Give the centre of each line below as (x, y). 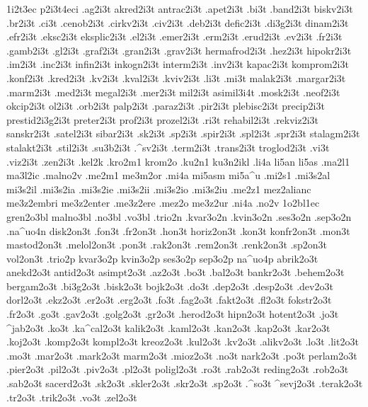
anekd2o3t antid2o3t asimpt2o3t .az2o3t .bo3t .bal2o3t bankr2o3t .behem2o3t (176, 272)
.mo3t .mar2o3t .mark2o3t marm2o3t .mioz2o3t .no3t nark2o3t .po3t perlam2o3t (182, 355)
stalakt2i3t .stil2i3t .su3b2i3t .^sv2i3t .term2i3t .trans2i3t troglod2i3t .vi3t (168, 147)
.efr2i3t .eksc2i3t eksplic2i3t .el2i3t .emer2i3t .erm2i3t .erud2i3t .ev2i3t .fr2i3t (174, 36)
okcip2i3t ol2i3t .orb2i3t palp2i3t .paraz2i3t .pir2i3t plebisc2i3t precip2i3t (166, 106)
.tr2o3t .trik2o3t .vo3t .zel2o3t (72, 397)
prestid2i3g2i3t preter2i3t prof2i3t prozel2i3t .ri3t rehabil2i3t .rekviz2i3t (163, 119)
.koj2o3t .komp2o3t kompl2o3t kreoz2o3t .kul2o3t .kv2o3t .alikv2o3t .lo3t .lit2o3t (183, 342)
